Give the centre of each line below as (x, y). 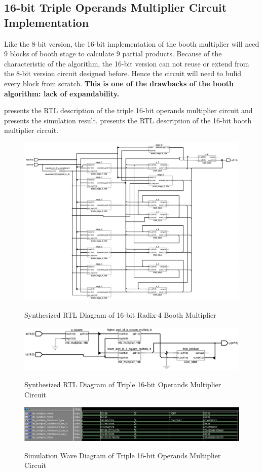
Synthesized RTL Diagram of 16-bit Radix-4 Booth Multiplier (120, 314)
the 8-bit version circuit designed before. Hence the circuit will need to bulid (123, 73)
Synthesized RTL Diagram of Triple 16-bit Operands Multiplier (123, 384)
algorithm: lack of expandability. (62, 93)
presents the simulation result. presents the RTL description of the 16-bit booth (128, 120)
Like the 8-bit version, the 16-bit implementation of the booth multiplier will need (132, 43)
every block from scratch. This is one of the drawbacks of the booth (119, 83)
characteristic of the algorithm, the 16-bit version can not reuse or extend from (127, 63)
